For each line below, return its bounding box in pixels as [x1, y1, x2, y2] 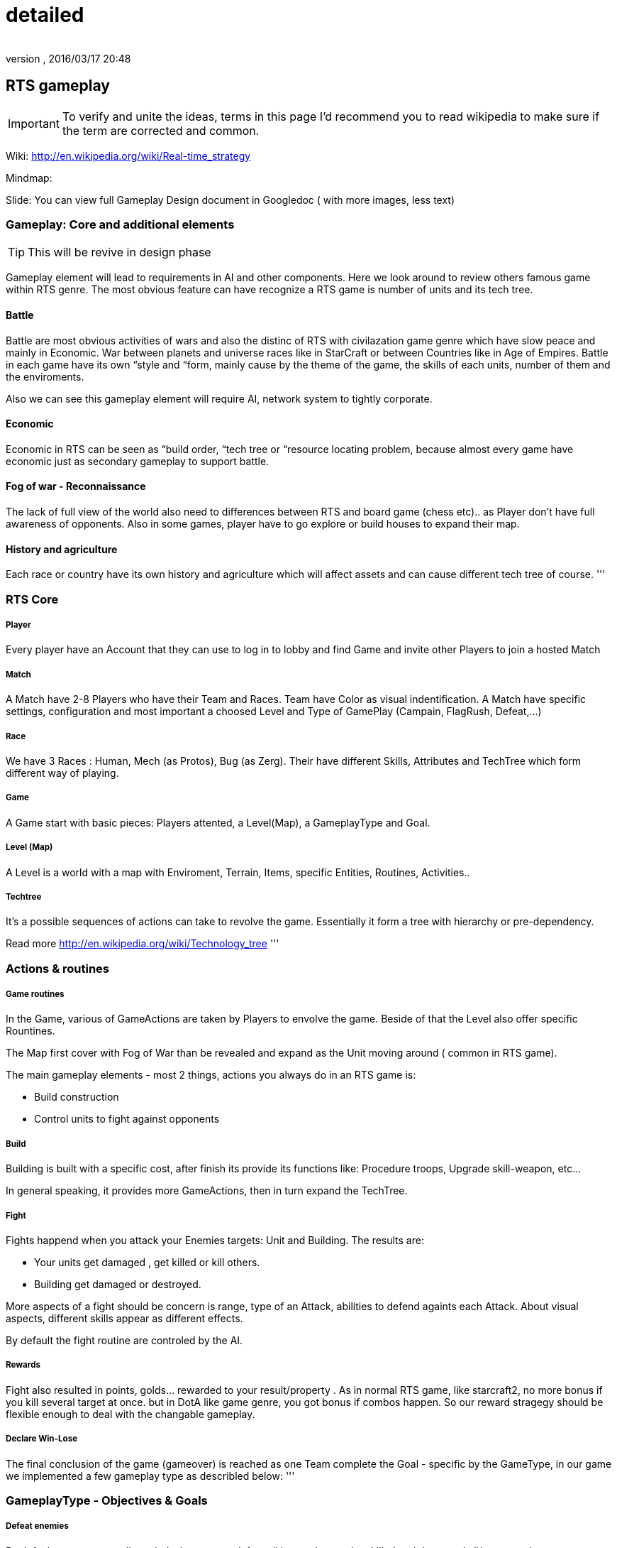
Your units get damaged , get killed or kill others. [34, 1256, 260, 1268]
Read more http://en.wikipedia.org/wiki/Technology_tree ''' [6, 937, 279, 950]
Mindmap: [6, 171, 52, 184]
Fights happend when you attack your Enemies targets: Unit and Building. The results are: [6, 1234, 424, 1246]
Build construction [34, 1091, 119, 1103]
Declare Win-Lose [6, 1434, 78, 1444]
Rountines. [6, 1025, 55, 1037]
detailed [6, 3, 84, 27]
